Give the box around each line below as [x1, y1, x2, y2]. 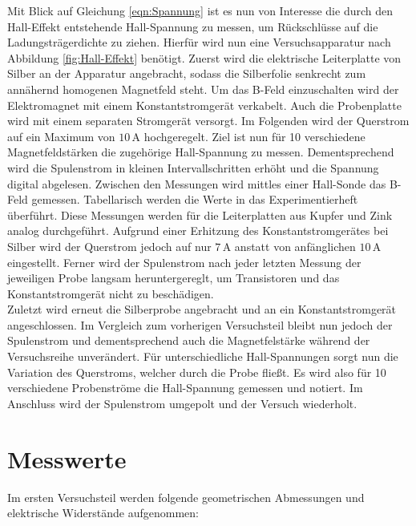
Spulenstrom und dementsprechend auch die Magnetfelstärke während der [7, 332, 370, 349]
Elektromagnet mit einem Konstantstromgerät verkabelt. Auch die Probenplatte [7, 96, 402, 113]
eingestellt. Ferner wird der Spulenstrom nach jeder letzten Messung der [7, 253, 361, 270]
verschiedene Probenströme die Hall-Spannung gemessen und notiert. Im [7, 379, 363, 396]
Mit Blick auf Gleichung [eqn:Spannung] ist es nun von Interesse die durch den [7, 2, 393, 18]
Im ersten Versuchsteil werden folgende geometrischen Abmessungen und [7, 488, 365, 505]
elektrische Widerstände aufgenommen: [7, 504, 200, 521]
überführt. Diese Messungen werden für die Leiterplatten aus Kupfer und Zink [7, 206, 393, 223]
